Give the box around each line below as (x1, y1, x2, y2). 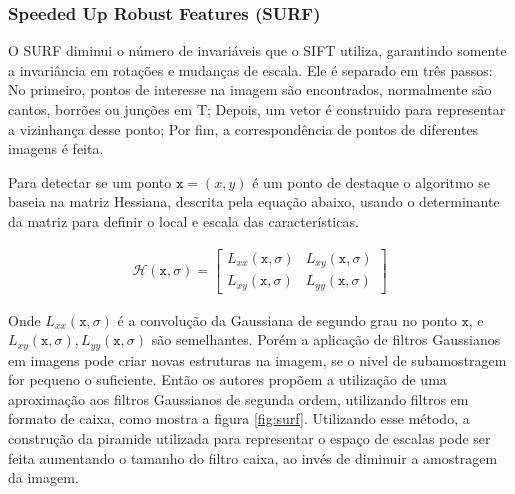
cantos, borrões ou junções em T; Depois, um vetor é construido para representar (8, 99, 506, 119)
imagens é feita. (8, 138, 104, 159)
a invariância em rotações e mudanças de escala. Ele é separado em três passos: (8, 59, 493, 80)
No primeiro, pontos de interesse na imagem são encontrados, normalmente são (8, 79, 492, 100)
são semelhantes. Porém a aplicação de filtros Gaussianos (151, 329, 501, 350)
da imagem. (8, 467, 79, 488)
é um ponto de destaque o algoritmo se (252, 171, 490, 192)
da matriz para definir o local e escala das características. (8, 210, 359, 231)
